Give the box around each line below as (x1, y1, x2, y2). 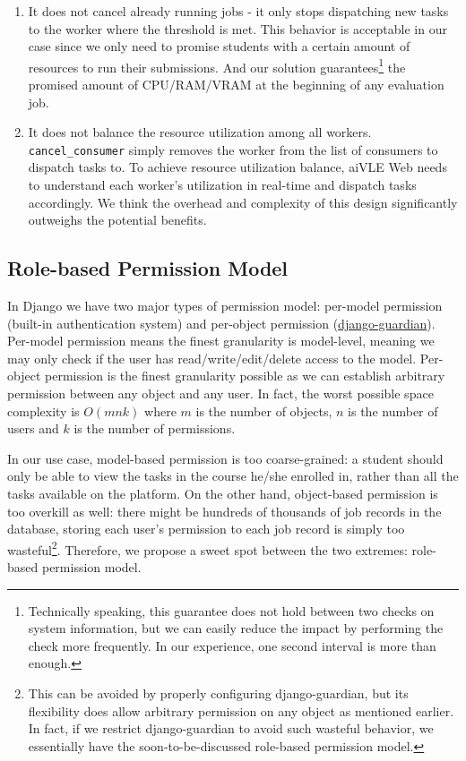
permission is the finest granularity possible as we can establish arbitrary (44, 366, 445, 385)
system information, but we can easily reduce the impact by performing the (28, 619, 444, 637)
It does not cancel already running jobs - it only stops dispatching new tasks (28, 2, 449, 20)
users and (7, 419, 59, 438)
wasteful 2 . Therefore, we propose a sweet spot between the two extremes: (7, 537, 408, 559)
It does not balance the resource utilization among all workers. (28, 123, 372, 141)
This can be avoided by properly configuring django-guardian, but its (28, 683, 409, 702)
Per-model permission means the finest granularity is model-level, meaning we (7, 331, 435, 350)
